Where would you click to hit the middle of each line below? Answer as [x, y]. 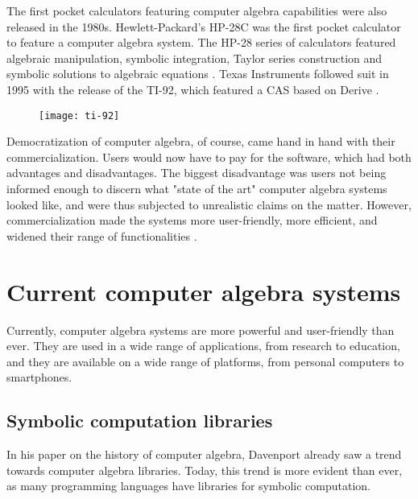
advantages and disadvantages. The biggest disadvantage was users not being [197, 173]
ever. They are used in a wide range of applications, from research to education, [203, 346]
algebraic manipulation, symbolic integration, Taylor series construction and [195, 58]
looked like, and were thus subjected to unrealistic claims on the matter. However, [209, 204]
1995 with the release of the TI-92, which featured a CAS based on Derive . [193, 89]
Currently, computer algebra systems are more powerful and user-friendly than [201, 330]
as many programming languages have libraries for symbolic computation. [189, 486]
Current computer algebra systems [204, 291]
